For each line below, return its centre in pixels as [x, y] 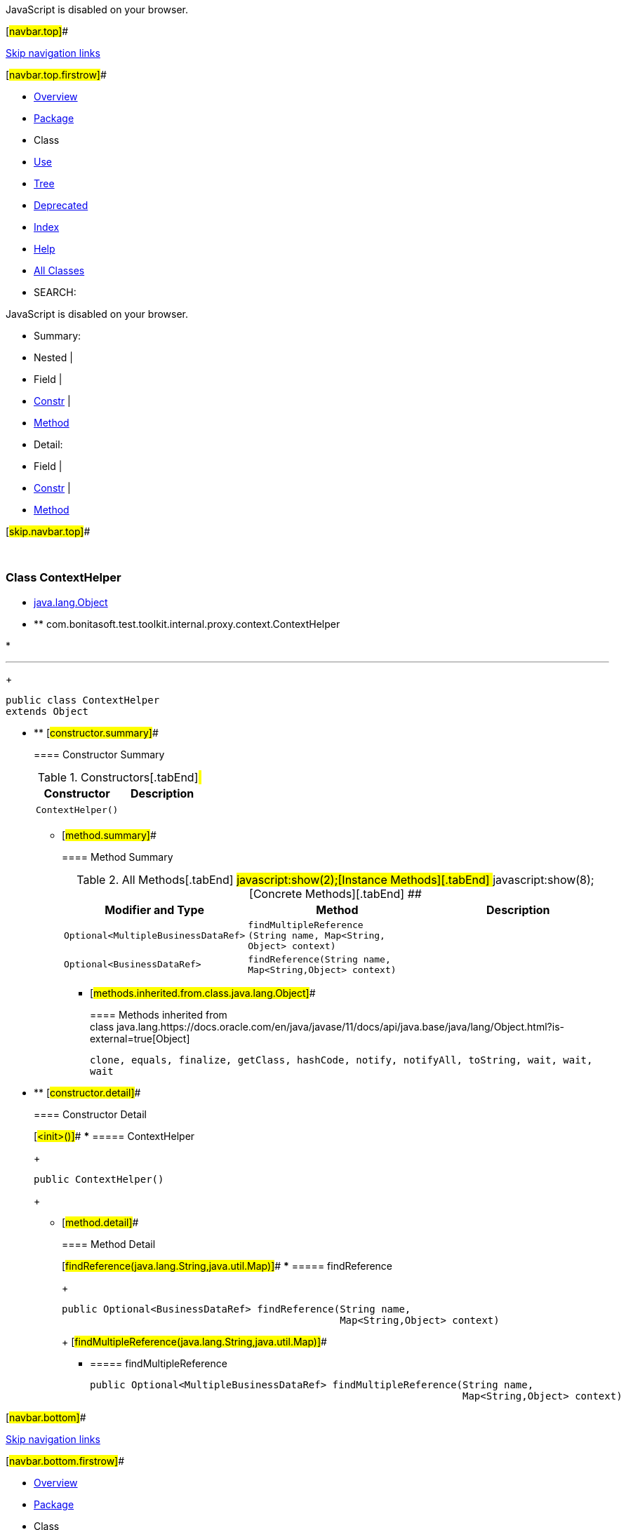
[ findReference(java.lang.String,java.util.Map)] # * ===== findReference [227, 1266]
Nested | [53, 357]
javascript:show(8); [544, 879]
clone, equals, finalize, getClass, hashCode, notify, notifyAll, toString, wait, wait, [341, 1060]
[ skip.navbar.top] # [48, 531]
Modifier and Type [155, 910]
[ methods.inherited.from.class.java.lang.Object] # [203, 993]
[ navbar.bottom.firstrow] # [65, 1461]
